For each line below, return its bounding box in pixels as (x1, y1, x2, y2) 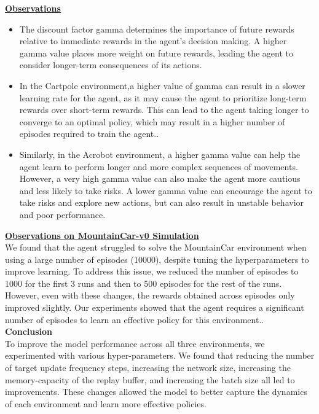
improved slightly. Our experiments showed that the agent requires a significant (5, 301, 304, 314)
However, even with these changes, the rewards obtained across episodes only (5, 289, 295, 302)
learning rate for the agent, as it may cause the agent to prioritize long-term (19, 91, 307, 104)
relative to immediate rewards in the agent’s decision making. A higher (19, 34, 287, 47)
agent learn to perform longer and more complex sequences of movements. (19, 160, 298, 173)
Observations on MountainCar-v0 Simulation (5, 228, 199, 241)
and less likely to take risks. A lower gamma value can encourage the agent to (19, 184, 312, 197)
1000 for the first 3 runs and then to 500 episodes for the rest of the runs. (5, 276, 282, 289)
